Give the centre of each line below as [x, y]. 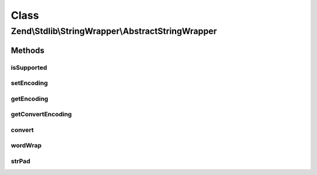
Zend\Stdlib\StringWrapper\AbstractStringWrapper [114, 31]
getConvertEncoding [41, 115]
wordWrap [26, 146]
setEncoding [29, 83]
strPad [21, 161]
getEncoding [30, 99]
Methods [28, 50]
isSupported [29, 68]
